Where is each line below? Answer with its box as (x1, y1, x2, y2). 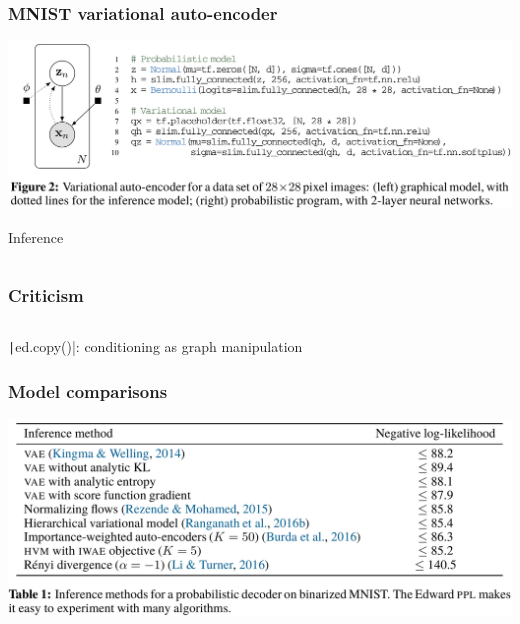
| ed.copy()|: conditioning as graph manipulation (8, 336, 303, 357)
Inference (8, 226, 64, 247)
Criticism (8, 283, 84, 308)
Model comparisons (8, 379, 168, 404)
